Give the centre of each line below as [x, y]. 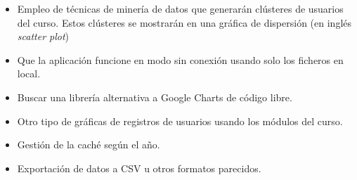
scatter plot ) [43, 36]
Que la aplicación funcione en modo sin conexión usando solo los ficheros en [180, 59]
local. [29, 73]
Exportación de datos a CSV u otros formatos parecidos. [139, 168]
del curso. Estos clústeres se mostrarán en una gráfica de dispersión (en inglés [184, 22]
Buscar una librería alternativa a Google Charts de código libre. [155, 97]
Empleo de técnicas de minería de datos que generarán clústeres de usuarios [180, 8]
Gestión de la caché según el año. [89, 144]
